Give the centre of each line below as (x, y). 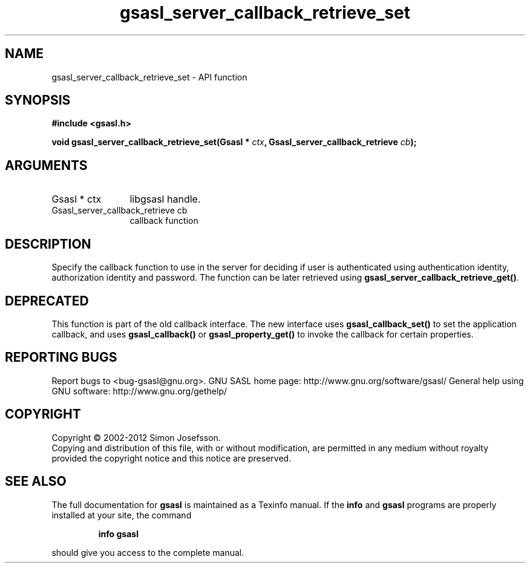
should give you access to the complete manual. (148, 552)
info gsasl (118, 534)
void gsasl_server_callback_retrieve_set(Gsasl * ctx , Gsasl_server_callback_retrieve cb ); (234, 142)
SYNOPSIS (38, 100)
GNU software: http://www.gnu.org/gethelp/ (139, 391)
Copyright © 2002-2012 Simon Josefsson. (136, 437)
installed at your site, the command (122, 515)
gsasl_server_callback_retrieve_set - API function (149, 77)
